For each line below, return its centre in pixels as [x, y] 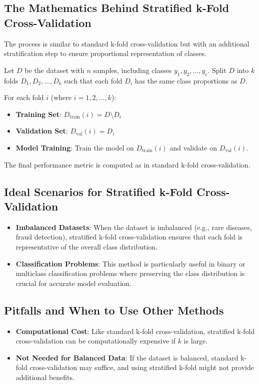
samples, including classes [132, 70]
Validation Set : [42, 131]
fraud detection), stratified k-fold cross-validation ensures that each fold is [129, 237]
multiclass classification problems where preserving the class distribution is [130, 273]
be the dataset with [54, 70]
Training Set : [38, 114]
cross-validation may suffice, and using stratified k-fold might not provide [142, 367]
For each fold [24, 97]
